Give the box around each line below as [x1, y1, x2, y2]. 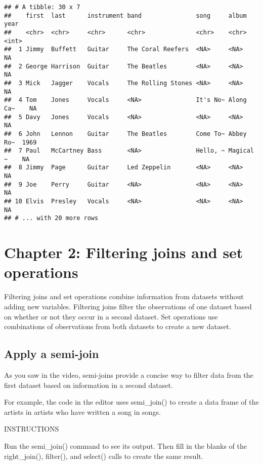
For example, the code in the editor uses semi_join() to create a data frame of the [4, 397, 259, 407]
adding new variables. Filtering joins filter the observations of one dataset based [4, 301, 252, 311]
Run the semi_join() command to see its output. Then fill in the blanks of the [4, 440, 247, 451]
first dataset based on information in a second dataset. [4, 379, 173, 390]
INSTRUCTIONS [4, 423, 59, 434]
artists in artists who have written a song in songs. [4, 406, 161, 417]
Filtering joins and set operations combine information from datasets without [4, 291, 244, 302]
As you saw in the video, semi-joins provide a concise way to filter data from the [4, 369, 253, 380]
